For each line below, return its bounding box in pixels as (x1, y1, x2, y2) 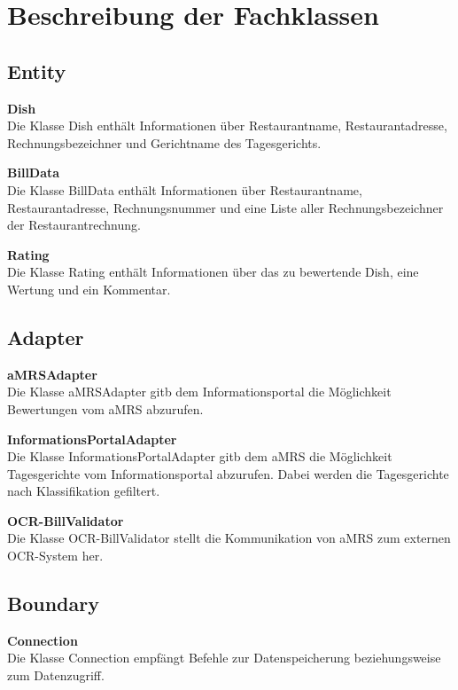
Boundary (7, 590, 99, 617)
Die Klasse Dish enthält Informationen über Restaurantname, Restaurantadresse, (7, 116, 447, 135)
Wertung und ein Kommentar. (7, 279, 171, 298)
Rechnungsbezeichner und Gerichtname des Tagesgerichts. (7, 133, 322, 152)
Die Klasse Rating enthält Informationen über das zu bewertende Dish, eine (7, 263, 419, 281)
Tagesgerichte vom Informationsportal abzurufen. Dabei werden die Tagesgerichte (7, 464, 449, 482)
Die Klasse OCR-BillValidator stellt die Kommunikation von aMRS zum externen (7, 529, 451, 547)
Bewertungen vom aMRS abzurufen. (7, 399, 204, 418)
